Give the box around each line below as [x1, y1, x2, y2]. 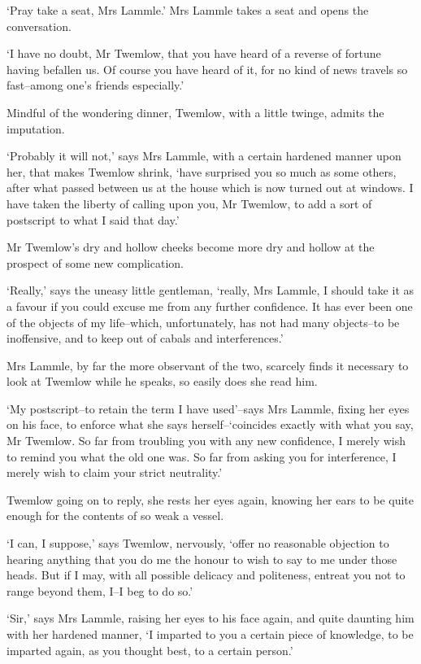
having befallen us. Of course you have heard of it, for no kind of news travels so [7, 60, 408, 77]
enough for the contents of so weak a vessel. [7, 507, 224, 524]
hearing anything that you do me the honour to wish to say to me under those [7, 550, 397, 567]
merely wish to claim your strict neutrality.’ [7, 464, 223, 481]
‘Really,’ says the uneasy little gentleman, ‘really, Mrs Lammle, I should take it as [7, 282, 414, 299]
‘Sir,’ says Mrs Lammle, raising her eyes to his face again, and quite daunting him [7, 609, 414, 627]
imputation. [7, 120, 65, 137]
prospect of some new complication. [7, 254, 184, 271]
